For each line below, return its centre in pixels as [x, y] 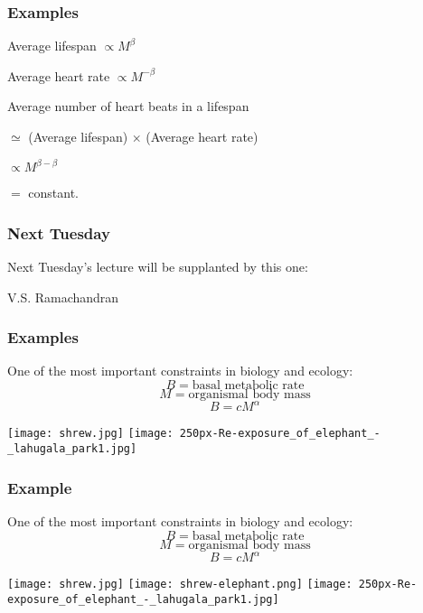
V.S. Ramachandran [63, 297]
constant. [54, 193]
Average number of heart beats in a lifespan [128, 106]
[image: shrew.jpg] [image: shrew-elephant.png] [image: [180, 585]
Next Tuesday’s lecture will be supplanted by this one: [158, 266]
